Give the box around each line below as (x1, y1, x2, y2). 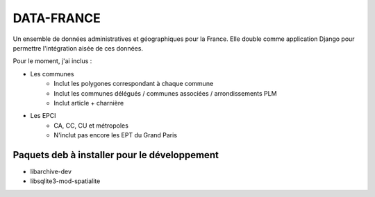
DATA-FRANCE (12, 10, 101, 26)
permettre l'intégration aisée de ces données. (12, 44, 144, 52)
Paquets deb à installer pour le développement (12, 149, 219, 161)
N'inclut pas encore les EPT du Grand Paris (53, 131, 177, 139)
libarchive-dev (30, 167, 72, 175)
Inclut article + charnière (53, 98, 124, 107)
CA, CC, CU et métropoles (53, 121, 128, 130)
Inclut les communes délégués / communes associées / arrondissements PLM (53, 89, 277, 97)
